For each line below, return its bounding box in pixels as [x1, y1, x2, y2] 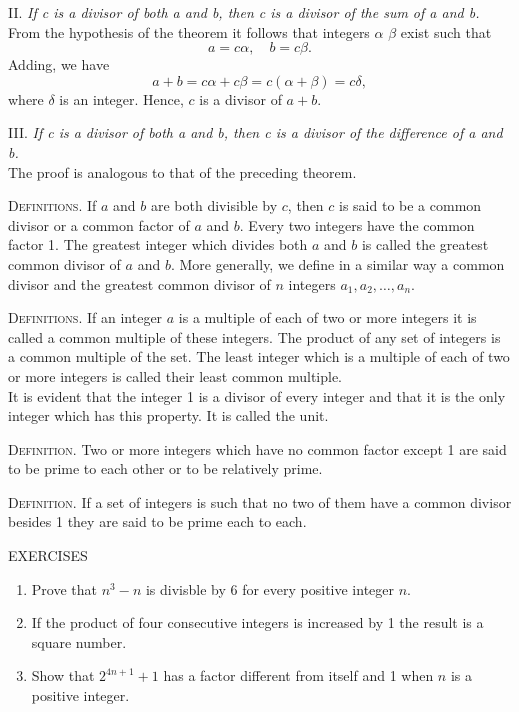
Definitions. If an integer [8, 307, 163, 328]
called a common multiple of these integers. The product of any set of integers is [8, 326, 501, 347]
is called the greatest [361, 234, 489, 255]
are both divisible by [150, 195, 278, 216]
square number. [31, 631, 127, 652]
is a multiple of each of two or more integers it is [178, 307, 477, 328]
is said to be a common [339, 195, 482, 216]
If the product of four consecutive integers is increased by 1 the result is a [31, 612, 484, 633]
